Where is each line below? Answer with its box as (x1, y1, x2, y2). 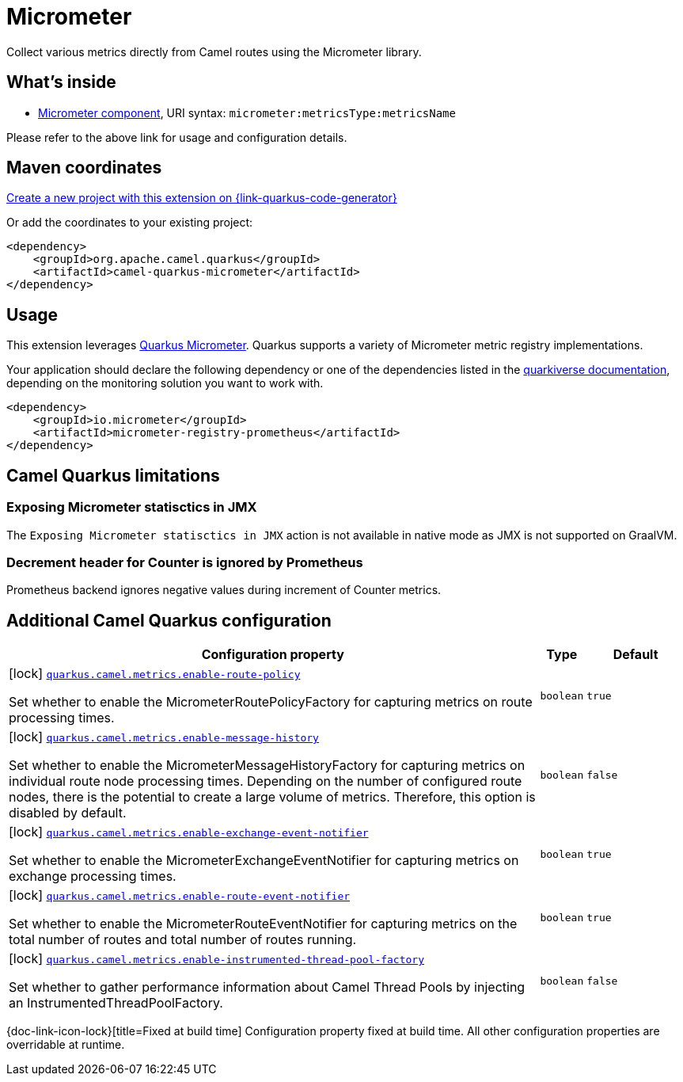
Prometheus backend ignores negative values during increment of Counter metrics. (6, 583, 442, 597)
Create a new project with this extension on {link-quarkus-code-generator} (6, 191, 397, 205)
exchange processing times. (9, 868, 176, 885)
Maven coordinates (6, 158, 162, 178)
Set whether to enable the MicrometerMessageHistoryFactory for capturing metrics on (9, 757, 526, 774)
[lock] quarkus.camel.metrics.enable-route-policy (9, 665, 301, 682)
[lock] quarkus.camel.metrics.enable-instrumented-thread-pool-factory (9, 951, 424, 967)
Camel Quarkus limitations (6, 465, 220, 486)
